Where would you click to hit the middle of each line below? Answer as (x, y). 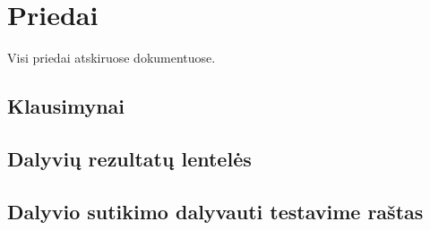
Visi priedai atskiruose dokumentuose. (112, 58)
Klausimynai (66, 106)
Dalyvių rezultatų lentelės (129, 158)
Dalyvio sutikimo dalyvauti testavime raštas (215, 211)
